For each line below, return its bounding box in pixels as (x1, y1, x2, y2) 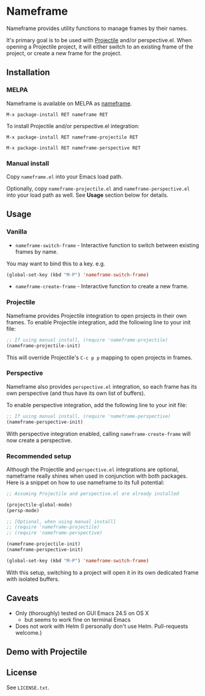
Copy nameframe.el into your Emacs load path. (6, 173, 124, 180)
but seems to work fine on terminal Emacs (24, 616, 131, 623)
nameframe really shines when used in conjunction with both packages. (6, 472, 188, 480)
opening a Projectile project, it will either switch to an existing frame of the (6, 43, 194, 50)
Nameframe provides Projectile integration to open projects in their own (6, 312, 187, 319)
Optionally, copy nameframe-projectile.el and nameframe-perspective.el (6, 185, 190, 192)
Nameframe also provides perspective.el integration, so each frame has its (6, 383, 197, 390)
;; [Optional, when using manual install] (6, 518, 116, 525)
